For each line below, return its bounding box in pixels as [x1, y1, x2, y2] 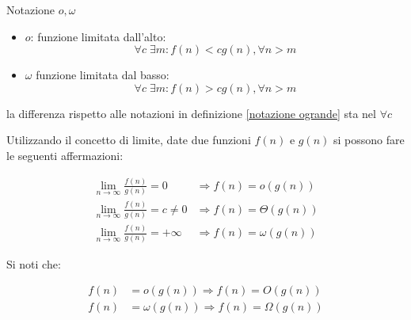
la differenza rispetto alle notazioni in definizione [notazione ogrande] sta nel [6, 105, 376, 121]
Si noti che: [6, 255, 61, 272]
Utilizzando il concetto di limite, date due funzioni [6, 131, 251, 148]
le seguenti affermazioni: [6, 147, 124, 163]
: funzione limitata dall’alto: [30, 28, 166, 44]
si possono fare [333, 131, 405, 148]
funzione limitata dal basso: [36, 67, 169, 83]
